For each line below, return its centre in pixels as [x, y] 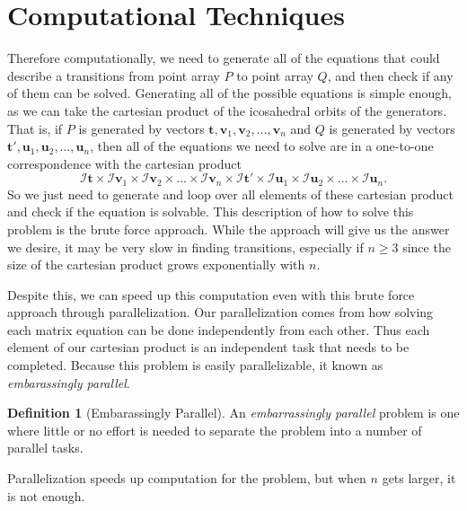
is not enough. [46, 495]
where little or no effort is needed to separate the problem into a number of [215, 430]
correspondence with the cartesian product [124, 163]
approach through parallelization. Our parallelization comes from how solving [220, 312]
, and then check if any [390, 75]
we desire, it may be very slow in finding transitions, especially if [185, 247]
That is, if [35, 128]
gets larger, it [419, 478]
